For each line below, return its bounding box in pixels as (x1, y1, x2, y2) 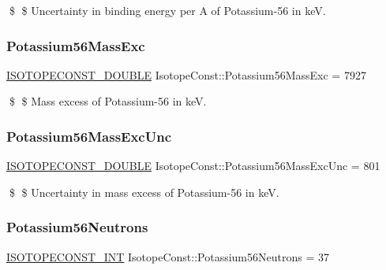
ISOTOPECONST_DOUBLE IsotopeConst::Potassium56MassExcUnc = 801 (6, 157, 380, 174)
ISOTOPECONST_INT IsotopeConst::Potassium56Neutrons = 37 (6, 248, 329, 264)
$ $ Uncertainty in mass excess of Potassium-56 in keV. (9, 183, 279, 200)
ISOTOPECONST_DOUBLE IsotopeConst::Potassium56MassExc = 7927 (6, 66, 366, 83)
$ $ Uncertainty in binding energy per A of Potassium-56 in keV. (9, 2, 326, 18)
